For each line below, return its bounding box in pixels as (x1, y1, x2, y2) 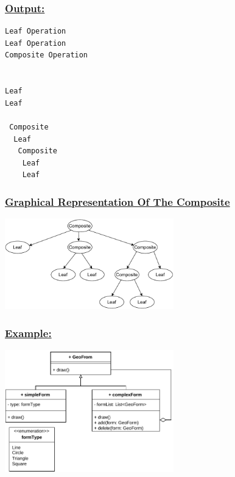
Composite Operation (5, 51, 88, 60)
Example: (5, 325, 52, 340)
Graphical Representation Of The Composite (5, 194, 230, 209)
